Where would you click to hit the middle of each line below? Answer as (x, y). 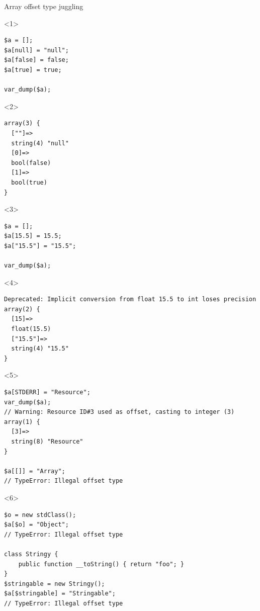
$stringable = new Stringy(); (55, 584)
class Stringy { (31, 554)
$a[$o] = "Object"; (36, 525)
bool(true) (29, 182)
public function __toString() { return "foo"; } (101, 564)
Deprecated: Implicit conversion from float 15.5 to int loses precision (130, 299)
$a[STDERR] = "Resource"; (47, 392)
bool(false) (31, 163)
